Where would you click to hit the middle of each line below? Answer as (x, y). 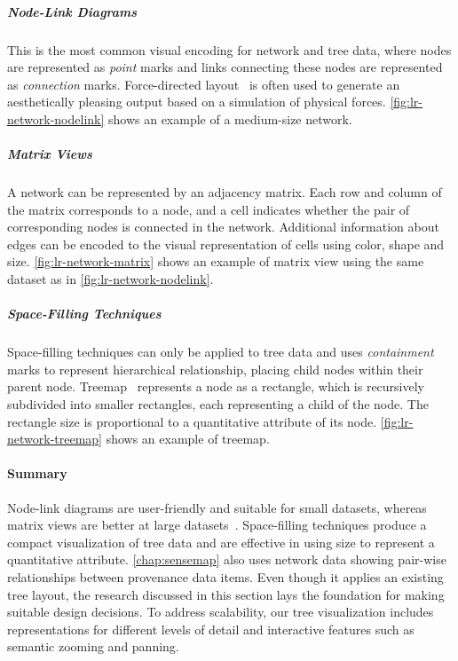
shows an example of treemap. (188, 439)
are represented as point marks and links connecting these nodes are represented (225, 67)
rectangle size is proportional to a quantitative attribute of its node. (192, 421)
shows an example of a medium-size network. (230, 118)
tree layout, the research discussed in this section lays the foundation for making (226, 594)
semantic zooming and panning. (93, 646)
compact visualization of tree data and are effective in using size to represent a (221, 542)
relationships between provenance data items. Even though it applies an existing (225, 576)
